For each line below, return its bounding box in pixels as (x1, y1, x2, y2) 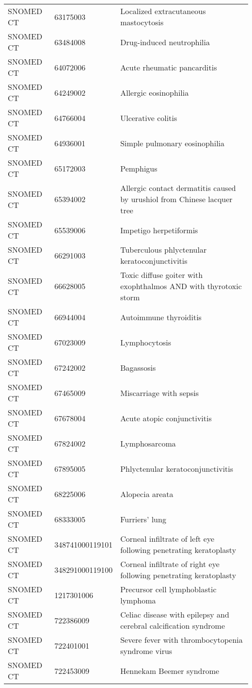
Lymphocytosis (120, 336, 172, 348)
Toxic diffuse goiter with (120, 269, 203, 280)
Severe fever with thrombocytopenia (120, 634, 243, 645)
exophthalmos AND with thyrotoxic (120, 280, 242, 292)
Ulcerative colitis (120, 112, 177, 123)
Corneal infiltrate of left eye (120, 533, 215, 544)
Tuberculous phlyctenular (120, 244, 207, 255)
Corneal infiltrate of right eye (120, 558, 220, 569)
